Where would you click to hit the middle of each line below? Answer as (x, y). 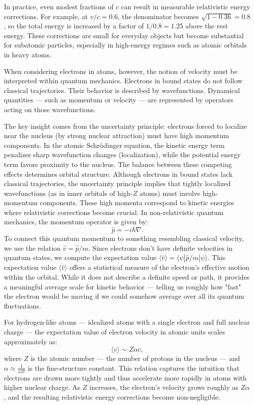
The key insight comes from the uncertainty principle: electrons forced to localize (126, 126)
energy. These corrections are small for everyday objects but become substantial (124, 35)
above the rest (207, 26)
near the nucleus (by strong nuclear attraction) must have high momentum (116, 135)
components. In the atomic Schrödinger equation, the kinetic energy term (114, 145)
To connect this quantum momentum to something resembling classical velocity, (124, 238)
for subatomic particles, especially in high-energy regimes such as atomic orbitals (125, 45)
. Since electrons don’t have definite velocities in (161, 248)
